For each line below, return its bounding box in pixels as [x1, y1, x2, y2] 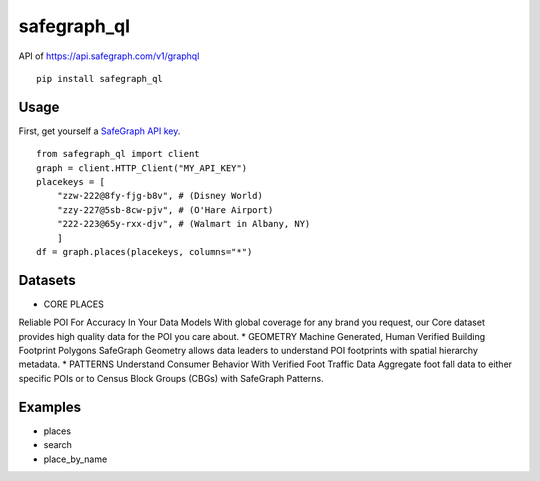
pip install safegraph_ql [36, 73, 164, 84]
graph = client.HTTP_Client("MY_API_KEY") [36, 162, 248, 174]
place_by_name [43, 453, 108, 465]
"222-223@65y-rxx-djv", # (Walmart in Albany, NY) [56, 218, 311, 230]
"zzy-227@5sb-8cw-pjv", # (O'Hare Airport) [56, 204, 274, 215]
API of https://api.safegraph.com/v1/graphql [18, 50, 200, 62]
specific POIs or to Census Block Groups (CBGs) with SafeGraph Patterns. [18, 372, 324, 384]
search [43, 439, 72, 451]
